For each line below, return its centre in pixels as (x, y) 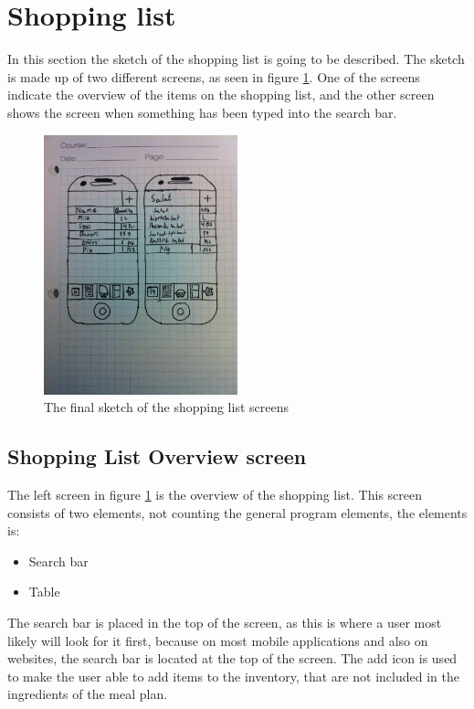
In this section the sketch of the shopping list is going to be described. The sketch (236, 59)
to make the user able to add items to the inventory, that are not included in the (233, 676)
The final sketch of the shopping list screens (166, 407)
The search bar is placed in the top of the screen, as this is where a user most (225, 622)
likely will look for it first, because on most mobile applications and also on (218, 640)
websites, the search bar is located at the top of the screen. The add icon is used (232, 658)
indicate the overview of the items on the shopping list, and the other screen (221, 95)
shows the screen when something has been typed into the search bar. (202, 112)
